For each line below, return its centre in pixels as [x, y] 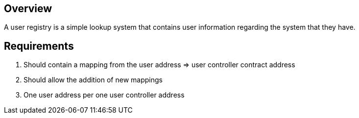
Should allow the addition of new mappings [93, 80]
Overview [28, 9]
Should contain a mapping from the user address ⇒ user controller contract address [159, 65]
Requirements [39, 46]
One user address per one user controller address [104, 95]
